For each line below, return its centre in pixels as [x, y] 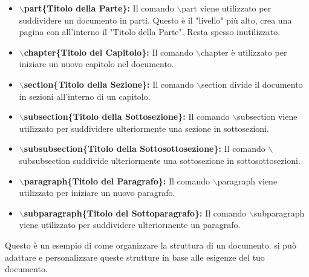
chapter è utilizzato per [244, 52]
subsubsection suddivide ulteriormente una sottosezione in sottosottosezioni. [160, 160]
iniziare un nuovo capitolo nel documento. [96, 64]
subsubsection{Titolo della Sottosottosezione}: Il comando [145, 148]
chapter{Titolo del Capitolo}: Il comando [109, 52]
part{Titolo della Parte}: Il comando [99, 8]
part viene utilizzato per [226, 8]
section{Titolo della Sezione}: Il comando [109, 84]
